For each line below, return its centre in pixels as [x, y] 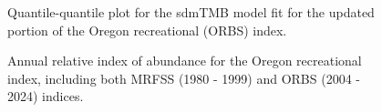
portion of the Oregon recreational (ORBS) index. [147, 30]
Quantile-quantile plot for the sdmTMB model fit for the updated [191, 12]
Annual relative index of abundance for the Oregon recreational [185, 61]
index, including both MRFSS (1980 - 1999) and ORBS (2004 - [184, 78]
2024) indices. [46, 96]
